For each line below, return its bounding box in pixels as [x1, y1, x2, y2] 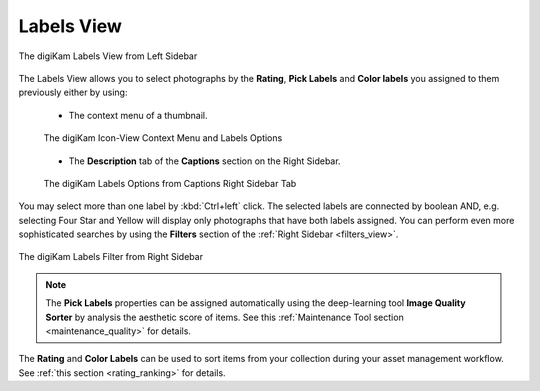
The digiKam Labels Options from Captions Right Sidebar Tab [43, 177, 297, 189]
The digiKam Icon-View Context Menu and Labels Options [43, 132, 283, 144]
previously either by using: [18, 86, 128, 99]
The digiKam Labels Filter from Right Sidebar [18, 251, 204, 263]
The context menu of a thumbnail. [68, 109, 208, 121]
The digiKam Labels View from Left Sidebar [18, 50, 198, 62]
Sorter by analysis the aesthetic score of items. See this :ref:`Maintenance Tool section [45, 311, 404, 323]
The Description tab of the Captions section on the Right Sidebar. [68, 155, 341, 167]
